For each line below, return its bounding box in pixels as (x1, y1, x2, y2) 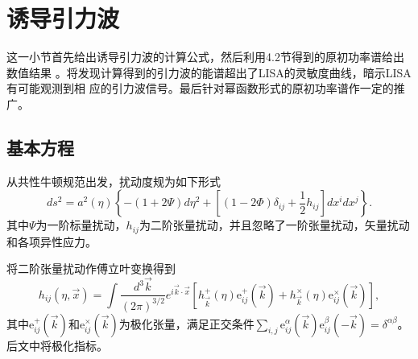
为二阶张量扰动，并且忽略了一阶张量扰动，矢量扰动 (139, 217, 410, 233)
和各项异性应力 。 (6, 233, 97, 250)
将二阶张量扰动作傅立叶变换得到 (6, 260, 176, 277)
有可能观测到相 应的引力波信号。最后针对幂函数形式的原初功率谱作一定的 (6, 80, 394, 97)
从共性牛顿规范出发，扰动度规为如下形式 (6, 172, 221, 189)
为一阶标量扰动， (35, 217, 126, 233)
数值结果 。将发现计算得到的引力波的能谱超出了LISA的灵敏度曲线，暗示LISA (6, 64, 412, 80)
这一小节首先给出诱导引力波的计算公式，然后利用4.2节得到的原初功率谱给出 (6, 48, 404, 65)
